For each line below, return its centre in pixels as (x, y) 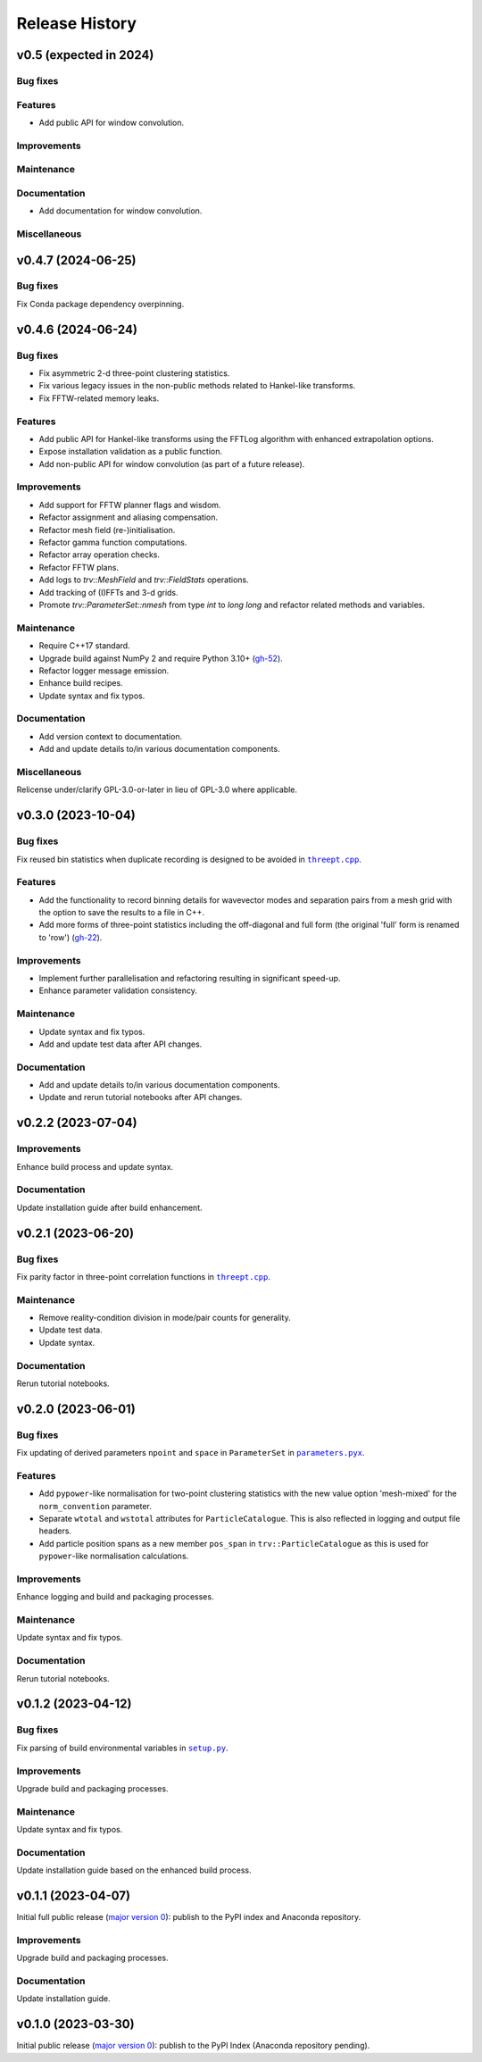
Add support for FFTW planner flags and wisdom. (130, 505)
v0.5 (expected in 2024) (85, 55)
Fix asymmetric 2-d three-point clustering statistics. (134, 373)
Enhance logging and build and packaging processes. (115, 1597)
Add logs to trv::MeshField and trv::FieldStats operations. (144, 580)
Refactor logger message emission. (104, 671)
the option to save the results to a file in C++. (122, 913)
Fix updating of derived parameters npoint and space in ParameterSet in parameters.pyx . (191, 1453)
